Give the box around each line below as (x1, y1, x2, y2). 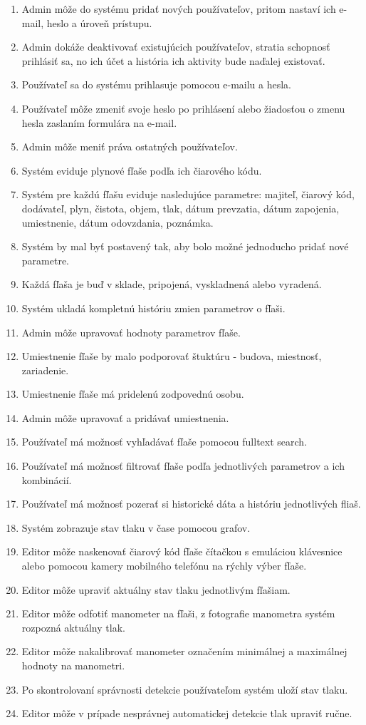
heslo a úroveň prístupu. (46, 15, 152, 30)
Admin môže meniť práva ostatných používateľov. (21, 139, 238, 154)
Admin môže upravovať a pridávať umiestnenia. (21, 410, 229, 425)
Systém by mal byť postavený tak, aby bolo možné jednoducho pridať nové (21, 239, 349, 254)
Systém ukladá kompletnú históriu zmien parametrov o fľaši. (21, 300, 286, 315)
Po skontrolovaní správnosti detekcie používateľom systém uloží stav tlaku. (21, 682, 348, 696)
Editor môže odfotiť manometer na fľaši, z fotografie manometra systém (21, 606, 335, 621)
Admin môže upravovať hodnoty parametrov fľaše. (21, 324, 241, 339)
